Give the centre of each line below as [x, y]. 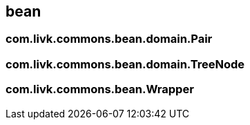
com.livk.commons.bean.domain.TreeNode [125, 64]
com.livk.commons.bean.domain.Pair [109, 39]
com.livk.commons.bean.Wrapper [100, 89]
